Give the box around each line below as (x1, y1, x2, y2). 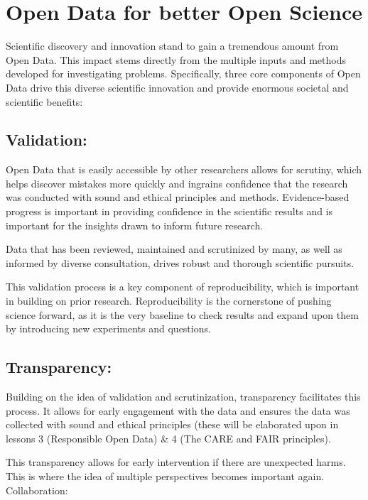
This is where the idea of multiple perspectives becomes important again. (6, 469, 325, 483)
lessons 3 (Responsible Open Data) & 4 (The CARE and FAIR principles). (6, 430, 331, 445)
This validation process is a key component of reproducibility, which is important (6, 279, 359, 294)
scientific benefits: (6, 94, 83, 109)
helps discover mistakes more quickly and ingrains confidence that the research (6, 175, 348, 190)
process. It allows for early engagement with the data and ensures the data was (6, 403, 350, 418)
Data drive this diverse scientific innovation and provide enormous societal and (6, 80, 349, 94)
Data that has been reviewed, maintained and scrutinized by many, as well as (6, 241, 342, 256)
